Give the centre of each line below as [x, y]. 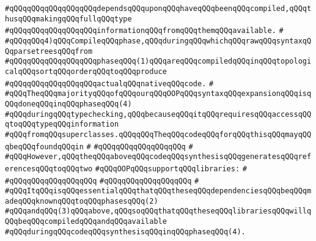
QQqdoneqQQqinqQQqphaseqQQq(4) [68, 104]
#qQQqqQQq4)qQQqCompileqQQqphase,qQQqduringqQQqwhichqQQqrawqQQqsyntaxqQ [158, 41]
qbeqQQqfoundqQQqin [44, 146]
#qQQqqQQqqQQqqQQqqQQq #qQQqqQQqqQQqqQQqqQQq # [102, 181]
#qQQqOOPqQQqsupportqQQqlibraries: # [171, 169]
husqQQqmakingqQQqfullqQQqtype [68, 19]
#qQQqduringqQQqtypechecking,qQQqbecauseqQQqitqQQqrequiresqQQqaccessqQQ [158, 114]
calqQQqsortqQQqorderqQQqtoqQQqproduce [86, 71]
